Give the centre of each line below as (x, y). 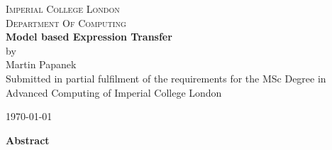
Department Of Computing (66, 22)
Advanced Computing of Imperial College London (114, 92)
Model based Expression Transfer (89, 37)
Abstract (28, 140)
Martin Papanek (41, 64)
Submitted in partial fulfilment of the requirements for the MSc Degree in (166, 78)
